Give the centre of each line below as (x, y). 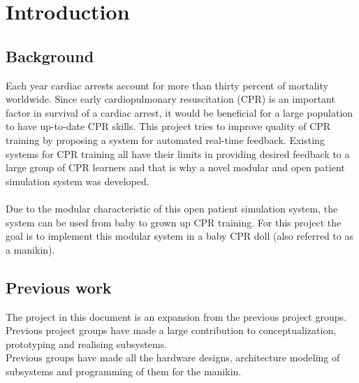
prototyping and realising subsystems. (87, 344)
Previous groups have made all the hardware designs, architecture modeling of (173, 357)
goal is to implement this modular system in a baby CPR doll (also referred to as (179, 236)
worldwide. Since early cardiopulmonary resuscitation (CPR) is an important (170, 99)
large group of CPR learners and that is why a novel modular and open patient (175, 167)
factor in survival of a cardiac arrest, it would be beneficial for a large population (179, 112)
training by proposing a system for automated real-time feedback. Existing (165, 139)
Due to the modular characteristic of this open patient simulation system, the (172, 208)
